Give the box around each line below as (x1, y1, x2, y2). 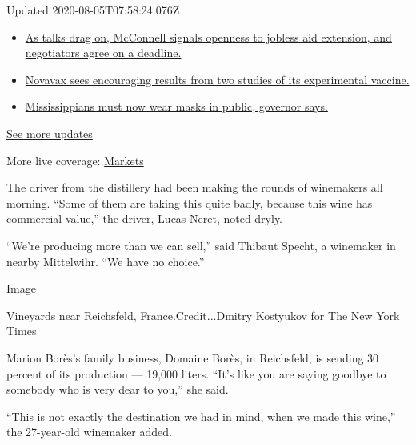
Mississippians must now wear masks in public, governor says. (25, 98, 328, 115)
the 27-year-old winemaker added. (6, 423, 172, 440)
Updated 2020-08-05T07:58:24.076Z (6, 2, 180, 18)
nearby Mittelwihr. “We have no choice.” (6, 253, 205, 269)
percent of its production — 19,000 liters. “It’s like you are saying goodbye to (6, 365, 386, 382)
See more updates (6, 124, 93, 141)
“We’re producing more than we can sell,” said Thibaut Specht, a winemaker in (6, 237, 396, 253)
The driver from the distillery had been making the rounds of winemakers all (6, 179, 383, 196)
